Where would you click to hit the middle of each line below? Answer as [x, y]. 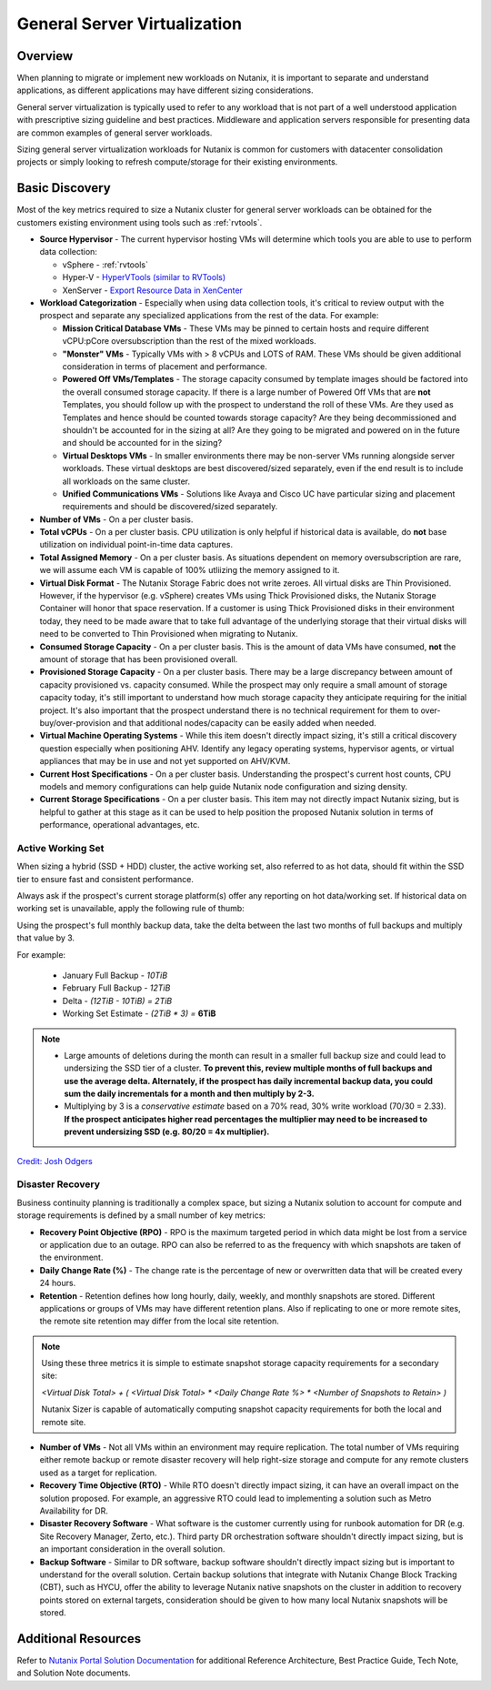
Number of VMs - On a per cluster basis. [116, 519]
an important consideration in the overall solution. [132, 1549]
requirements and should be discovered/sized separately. [170, 507]
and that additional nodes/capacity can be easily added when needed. [244, 722]
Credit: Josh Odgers [55, 1161]
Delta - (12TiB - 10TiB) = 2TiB [117, 1001]
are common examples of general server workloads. [115, 133]
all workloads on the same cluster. [126, 481]
